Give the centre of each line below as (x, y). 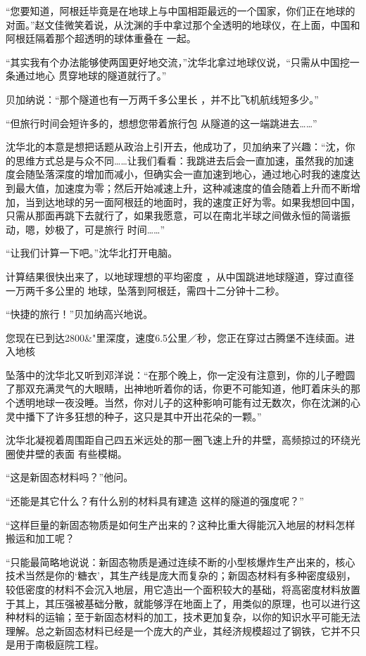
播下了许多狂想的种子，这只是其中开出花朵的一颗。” (143, 416)
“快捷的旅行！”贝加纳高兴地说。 (80, 314)
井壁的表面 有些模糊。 (76, 453)
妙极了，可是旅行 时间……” (105, 229)
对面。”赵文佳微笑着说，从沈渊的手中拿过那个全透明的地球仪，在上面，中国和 (183, 24)
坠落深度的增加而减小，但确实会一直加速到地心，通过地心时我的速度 (193, 174)
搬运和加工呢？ (40, 538)
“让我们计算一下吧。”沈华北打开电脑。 (92, 253)
